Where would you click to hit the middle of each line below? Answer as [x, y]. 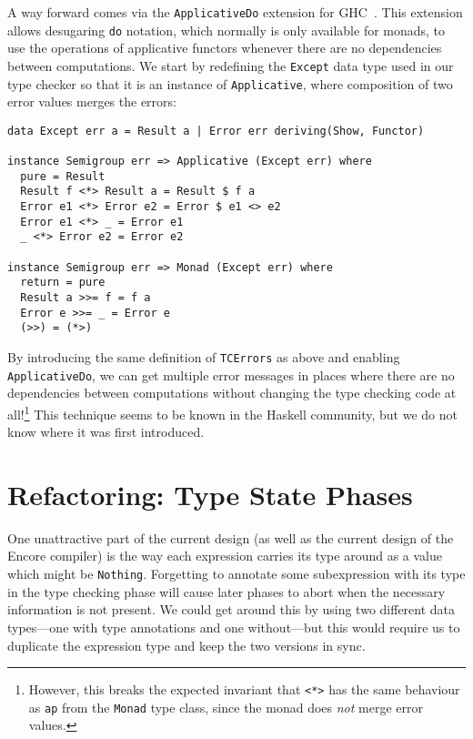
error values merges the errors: [92, 101]
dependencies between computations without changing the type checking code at [232, 393]
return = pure [63, 283]
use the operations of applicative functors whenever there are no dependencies [225, 48]
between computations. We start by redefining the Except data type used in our [231, 65]
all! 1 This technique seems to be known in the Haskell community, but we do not [232, 412]
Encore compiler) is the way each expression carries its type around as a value [225, 556]
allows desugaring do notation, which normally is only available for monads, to [226, 30]
